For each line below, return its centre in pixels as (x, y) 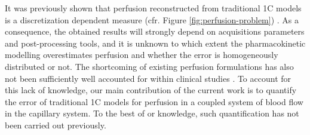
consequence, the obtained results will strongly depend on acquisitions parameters (155, 31)
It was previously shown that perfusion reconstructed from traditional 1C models (153, 8)
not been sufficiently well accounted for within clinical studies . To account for (148, 78)
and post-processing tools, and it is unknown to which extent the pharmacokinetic (155, 43)
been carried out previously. (56, 125)
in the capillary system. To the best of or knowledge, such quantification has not (152, 113)
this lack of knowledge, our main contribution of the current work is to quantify (151, 90)
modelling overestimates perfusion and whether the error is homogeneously (142, 55)
